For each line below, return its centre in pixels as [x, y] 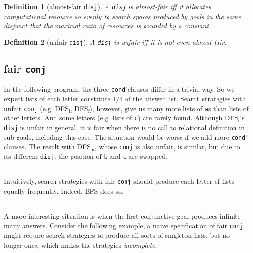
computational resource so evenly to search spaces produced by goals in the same [123, 16]
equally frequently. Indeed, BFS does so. [64, 191]
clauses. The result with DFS [47, 146]
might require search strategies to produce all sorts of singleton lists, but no [117, 235]
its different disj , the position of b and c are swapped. [86, 156]
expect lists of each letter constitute [57, 98]
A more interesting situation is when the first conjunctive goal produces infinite [122, 216]
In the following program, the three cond [65, 89]
